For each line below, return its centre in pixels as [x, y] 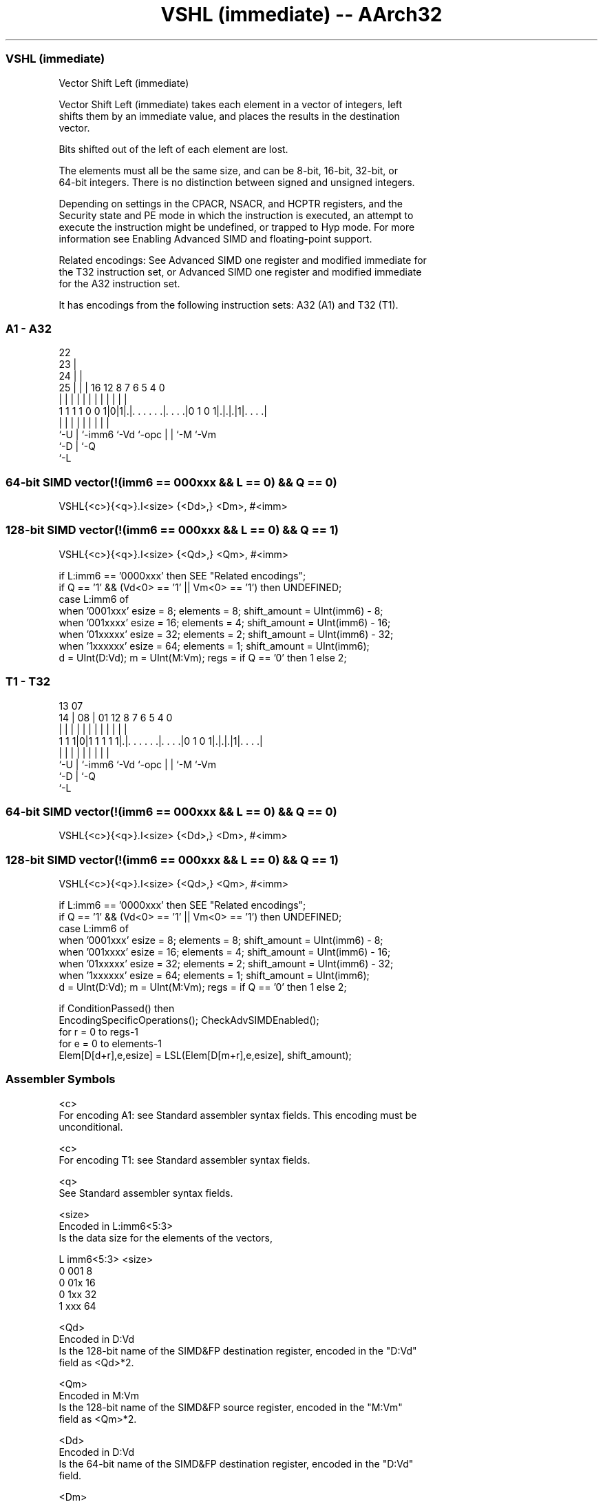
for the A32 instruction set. [119, 283]
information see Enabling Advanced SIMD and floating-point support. [215, 238]
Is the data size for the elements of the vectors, [166, 1237]
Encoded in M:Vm [99, 1395]
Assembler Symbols [61, 1079]
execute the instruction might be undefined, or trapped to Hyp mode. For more [237, 227]
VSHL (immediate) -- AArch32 [301, 14]
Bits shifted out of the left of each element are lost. [173, 149]
